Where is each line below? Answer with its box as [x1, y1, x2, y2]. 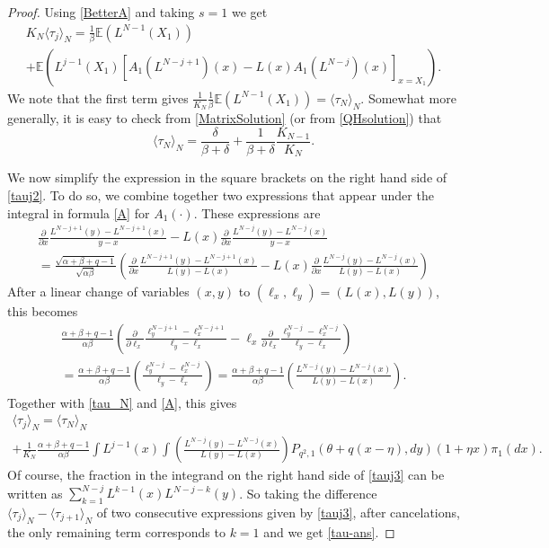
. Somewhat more [360, 88, 456, 107]
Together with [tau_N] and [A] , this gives [7, 393, 237, 411]
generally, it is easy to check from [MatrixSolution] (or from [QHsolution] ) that [7, 109, 442, 128]
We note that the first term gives [7, 88, 189, 107]
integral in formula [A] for [7, 203, 150, 222]
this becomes [7, 302, 78, 320]
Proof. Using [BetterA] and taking [7, 3, 195, 21]
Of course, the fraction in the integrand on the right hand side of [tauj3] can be [7, 465, 445, 484]
